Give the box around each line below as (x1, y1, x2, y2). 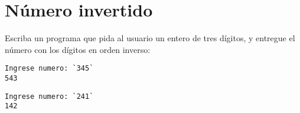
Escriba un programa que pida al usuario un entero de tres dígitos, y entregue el (5, 32, 295, 44)
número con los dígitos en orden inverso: (5, 43, 151, 55)
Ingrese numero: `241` (5, 92, 94, 101)
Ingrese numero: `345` (5, 64, 94, 73)
